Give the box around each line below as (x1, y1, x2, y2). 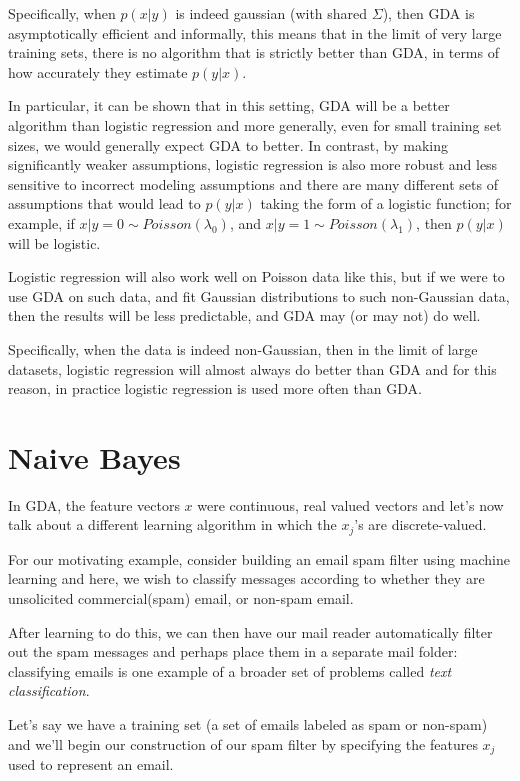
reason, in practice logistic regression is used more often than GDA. (8, 378, 422, 399)
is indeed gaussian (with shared (175, 3, 368, 23)
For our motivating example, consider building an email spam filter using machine (8, 548, 510, 569)
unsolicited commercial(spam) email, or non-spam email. (8, 588, 354, 609)
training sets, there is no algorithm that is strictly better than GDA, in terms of (8, 42, 499, 63)
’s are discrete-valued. (354, 514, 487, 535)
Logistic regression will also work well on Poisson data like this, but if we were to (8, 266, 505, 287)
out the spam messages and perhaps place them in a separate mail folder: (8, 641, 458, 662)
